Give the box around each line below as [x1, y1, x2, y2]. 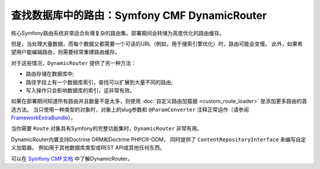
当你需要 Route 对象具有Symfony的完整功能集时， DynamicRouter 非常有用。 [11, 125, 203, 132]
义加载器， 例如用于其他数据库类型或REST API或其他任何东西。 [11, 144, 165, 151]
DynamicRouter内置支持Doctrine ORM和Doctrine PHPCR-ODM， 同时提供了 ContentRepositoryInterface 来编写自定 [11, 136, 306, 143]
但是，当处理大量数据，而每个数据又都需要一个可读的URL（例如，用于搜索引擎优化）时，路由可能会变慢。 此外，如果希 [11, 40, 303, 47]
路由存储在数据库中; [25, 70, 75, 77]
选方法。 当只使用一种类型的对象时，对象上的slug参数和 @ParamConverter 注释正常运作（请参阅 [11, 106, 249, 113]
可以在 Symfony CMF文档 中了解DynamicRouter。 [11, 155, 133, 162]
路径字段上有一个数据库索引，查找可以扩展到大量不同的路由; [25, 79, 173, 86]
